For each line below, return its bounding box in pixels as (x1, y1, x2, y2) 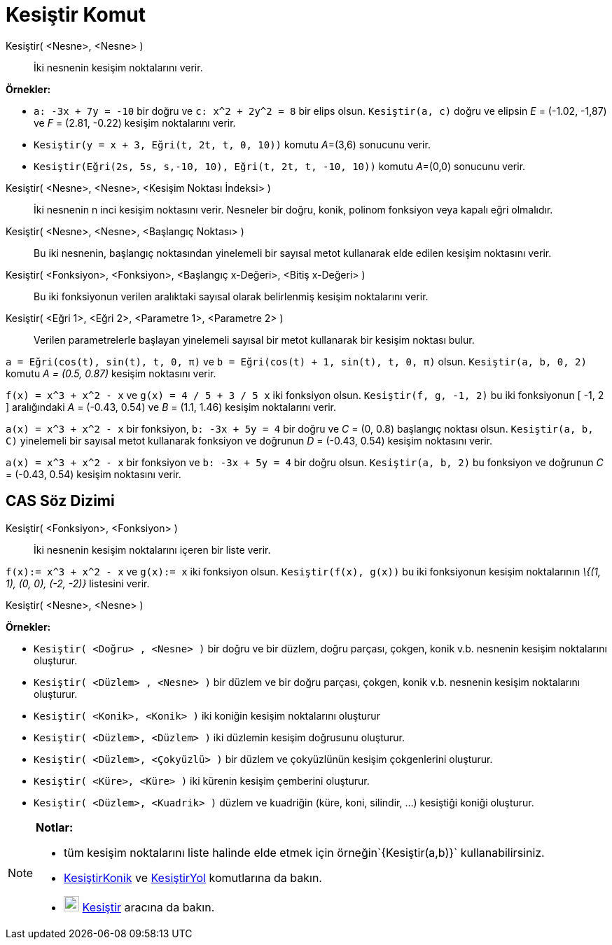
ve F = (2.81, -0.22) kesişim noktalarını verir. (34, 116, 236, 129)
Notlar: (36, 820, 74, 834)
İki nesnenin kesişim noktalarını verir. (34, 61, 203, 73)
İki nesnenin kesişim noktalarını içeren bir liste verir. (34, 543, 271, 556)
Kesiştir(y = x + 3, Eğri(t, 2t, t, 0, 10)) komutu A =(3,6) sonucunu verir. (34, 138, 431, 150)
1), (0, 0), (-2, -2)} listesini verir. (6, 577, 150, 589)
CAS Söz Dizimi (6, 492, 115, 510)
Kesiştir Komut (6, 3, 146, 27)
